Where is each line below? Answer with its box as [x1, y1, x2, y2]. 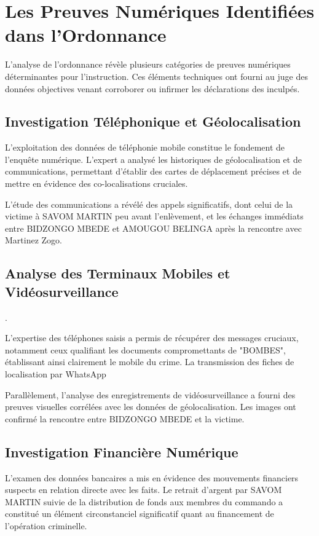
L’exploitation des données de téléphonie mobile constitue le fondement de [5, 141, 285, 154]
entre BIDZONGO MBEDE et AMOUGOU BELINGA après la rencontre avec [5, 221, 302, 234]
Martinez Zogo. [5, 234, 62, 246]
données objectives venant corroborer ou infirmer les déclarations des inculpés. [5, 82, 300, 95]
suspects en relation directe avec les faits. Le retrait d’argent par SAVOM [5, 483, 282, 496]
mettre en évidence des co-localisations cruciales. [5, 177, 188, 190]
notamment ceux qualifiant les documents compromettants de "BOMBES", [5, 343, 286, 356]
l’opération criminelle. [5, 519, 87, 532]
